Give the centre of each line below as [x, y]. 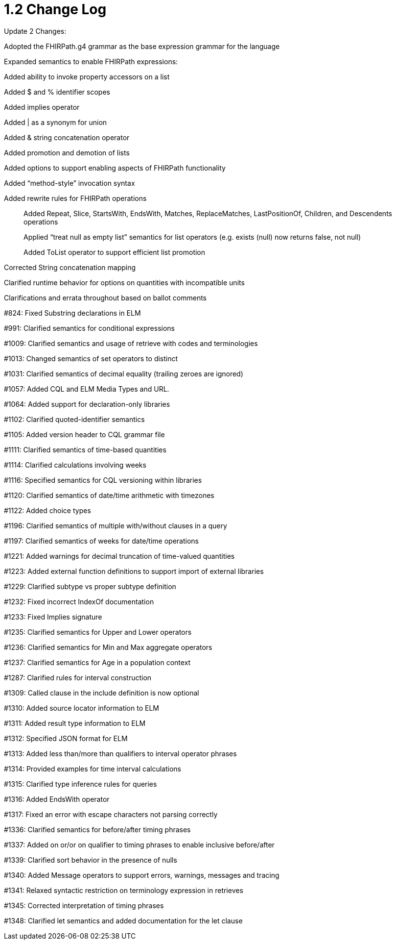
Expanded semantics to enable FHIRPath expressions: [91, 61]
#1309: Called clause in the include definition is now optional [102, 693]
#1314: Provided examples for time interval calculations [93, 769]
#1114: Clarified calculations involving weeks [75, 465]
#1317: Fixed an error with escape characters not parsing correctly [111, 814]
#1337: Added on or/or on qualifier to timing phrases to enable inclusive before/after [139, 845]
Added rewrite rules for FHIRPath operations [75, 198]
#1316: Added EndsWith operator [57, 799]
